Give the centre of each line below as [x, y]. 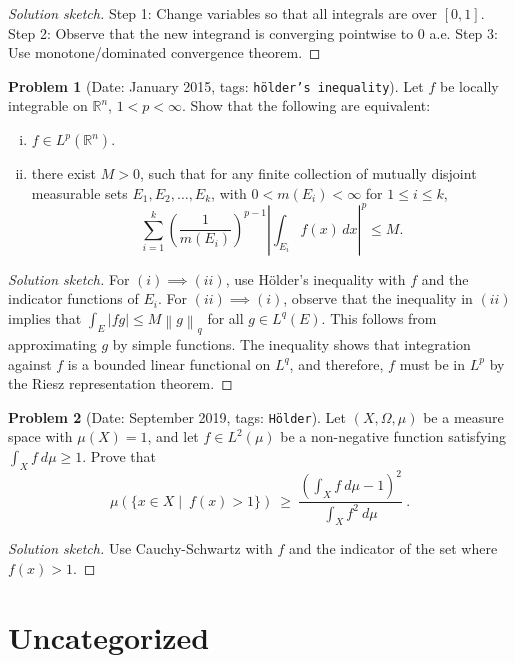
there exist [64, 173]
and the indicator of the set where [393, 548]
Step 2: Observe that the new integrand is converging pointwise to [211, 32]
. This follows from [379, 317]
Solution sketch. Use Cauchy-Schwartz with [140, 548]
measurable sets [79, 192]
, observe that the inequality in [378, 298]
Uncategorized [109, 636]
